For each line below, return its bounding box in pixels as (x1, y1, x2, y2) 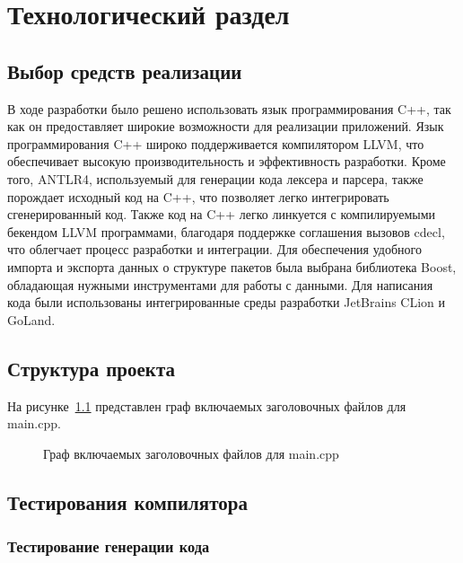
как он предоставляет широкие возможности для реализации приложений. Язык (7, 117, 444, 136)
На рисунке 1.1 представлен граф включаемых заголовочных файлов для (7, 396, 406, 415)
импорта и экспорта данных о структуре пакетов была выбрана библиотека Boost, (7, 257, 457, 276)
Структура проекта (7, 354, 175, 382)
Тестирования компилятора (7, 488, 248, 515)
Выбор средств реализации (7, 57, 242, 84)
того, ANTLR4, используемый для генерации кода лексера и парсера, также (7, 169, 424, 188)
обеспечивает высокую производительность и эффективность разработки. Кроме (7, 152, 446, 171)
